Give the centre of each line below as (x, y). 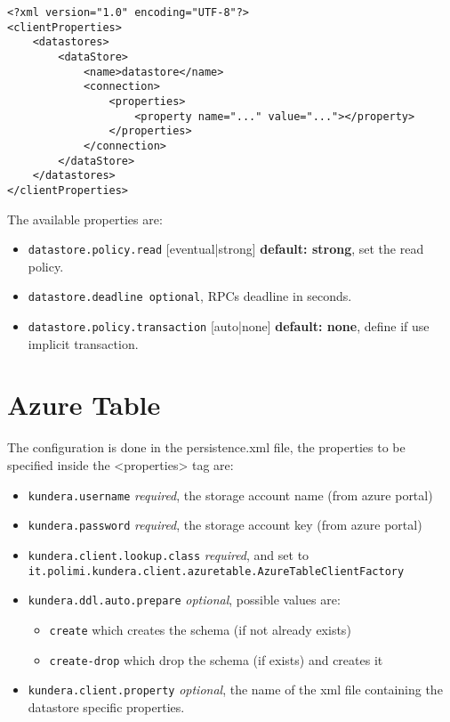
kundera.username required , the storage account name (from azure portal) (230, 495)
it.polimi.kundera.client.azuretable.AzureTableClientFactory (216, 571)
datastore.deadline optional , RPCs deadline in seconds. (190, 296)
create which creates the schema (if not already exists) (200, 629)
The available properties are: (85, 219)
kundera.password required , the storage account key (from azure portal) (225, 525)
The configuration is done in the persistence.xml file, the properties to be (206, 447)
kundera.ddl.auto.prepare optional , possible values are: (184, 600)
